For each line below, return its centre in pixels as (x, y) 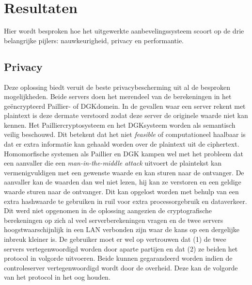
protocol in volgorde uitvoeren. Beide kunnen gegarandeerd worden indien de (118, 258)
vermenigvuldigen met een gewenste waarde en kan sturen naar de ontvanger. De (124, 172)
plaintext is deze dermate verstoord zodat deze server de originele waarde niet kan (126, 115)
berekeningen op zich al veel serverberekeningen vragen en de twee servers (114, 220)
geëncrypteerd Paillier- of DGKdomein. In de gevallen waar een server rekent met (125, 106)
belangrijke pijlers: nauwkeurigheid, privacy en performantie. (94, 40)
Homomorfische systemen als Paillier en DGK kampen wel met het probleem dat (124, 153)
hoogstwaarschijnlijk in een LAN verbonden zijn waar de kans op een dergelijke (122, 229)
